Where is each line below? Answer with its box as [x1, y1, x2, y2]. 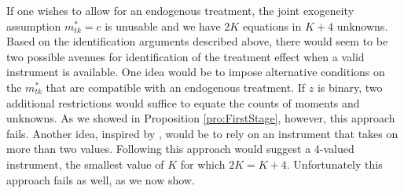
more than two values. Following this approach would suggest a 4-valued [6, 140, 354, 157]
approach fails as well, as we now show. [6, 171, 195, 188]
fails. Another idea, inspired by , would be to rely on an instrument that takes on [6, 125, 398, 141]
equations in [242, 17, 302, 34]
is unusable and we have [105, 17, 221, 34]
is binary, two [317, 78, 383, 95]
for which [180, 155, 226, 172]
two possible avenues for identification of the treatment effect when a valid [6, 48, 365, 64]
